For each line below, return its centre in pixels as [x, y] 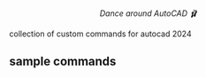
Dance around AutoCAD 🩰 [149, 13]
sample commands [63, 62]
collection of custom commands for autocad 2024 [100, 34]
